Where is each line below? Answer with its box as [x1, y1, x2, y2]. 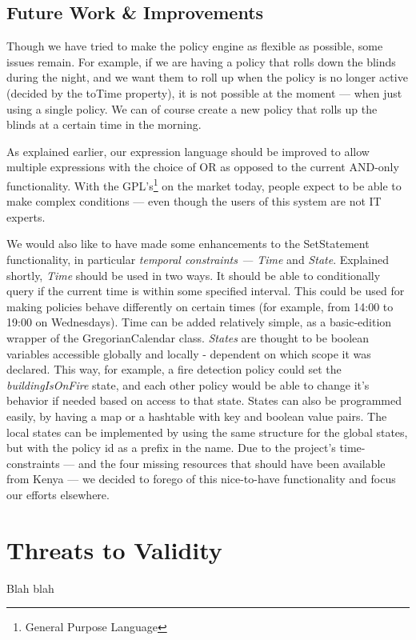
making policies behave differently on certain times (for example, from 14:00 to [6, 298, 394, 314]
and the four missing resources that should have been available [78, 454, 386, 471]
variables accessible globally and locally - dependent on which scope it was [6, 345, 371, 362]
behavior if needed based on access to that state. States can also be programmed [6, 392, 402, 409]
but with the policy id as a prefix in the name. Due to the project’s [6, 439, 336, 456]
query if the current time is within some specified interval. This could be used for [6, 282, 405, 299]
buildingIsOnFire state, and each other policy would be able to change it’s [6, 376, 370, 393]
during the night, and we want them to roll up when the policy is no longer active [6, 69, 408, 86]
